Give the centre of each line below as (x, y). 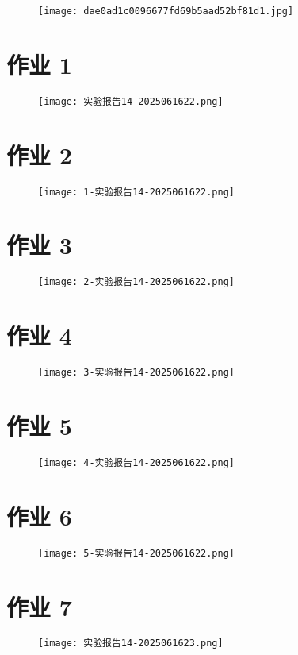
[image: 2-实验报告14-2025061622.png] (137, 282)
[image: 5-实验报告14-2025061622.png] (137, 553)
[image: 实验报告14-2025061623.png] (131, 643)
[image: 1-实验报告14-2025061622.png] (137, 192)
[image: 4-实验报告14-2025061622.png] (137, 462)
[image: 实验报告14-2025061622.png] (131, 101)
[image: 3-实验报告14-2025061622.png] (137, 373)
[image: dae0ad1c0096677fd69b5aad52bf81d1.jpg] (166, 11)
